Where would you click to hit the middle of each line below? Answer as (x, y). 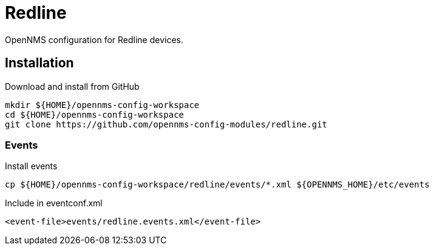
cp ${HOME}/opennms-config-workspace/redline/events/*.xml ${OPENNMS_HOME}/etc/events (217, 185)
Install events (31, 166)
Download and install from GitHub (72, 86)
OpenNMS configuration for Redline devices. (94, 39)
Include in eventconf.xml (54, 203)
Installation (39, 63)
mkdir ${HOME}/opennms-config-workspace (102, 105)
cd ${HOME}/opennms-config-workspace (95, 114)
